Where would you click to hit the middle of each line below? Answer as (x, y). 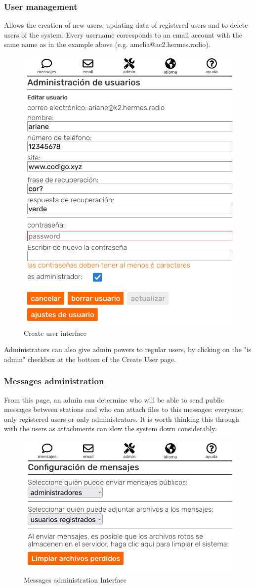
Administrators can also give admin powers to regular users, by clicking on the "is (128, 349)
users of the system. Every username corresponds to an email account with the (123, 34)
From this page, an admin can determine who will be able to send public (114, 399)
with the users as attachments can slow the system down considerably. (110, 429)
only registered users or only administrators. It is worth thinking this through (122, 419)
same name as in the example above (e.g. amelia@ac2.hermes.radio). (107, 44)
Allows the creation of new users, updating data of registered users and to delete (126, 25)
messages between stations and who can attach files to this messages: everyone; (124, 409)
